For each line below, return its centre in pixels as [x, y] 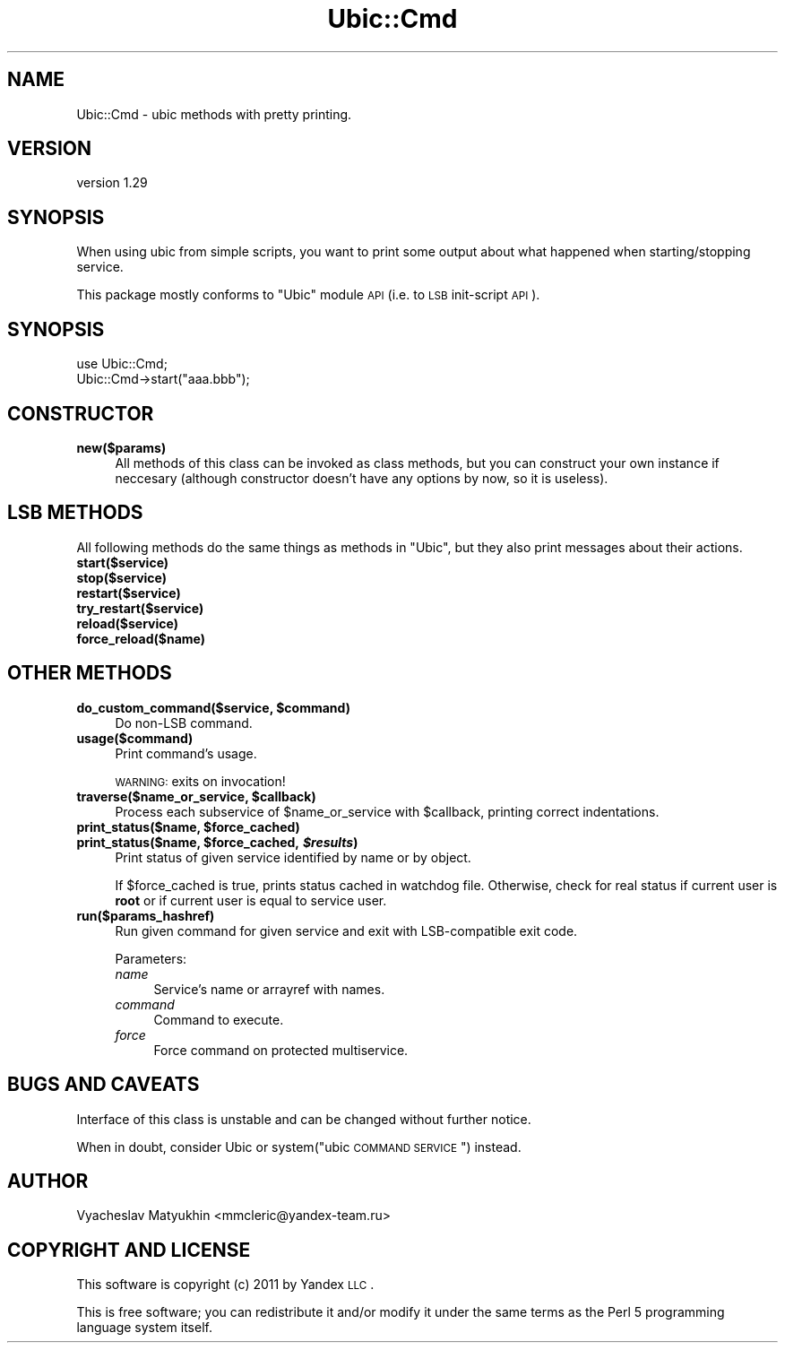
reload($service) [127, 623]
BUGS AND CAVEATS [104, 1085]
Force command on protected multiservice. [281, 1050]
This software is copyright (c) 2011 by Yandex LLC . [225, 1285]
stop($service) [122, 577]
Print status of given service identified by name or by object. [293, 857]
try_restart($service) [140, 608]
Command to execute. [219, 1019]
